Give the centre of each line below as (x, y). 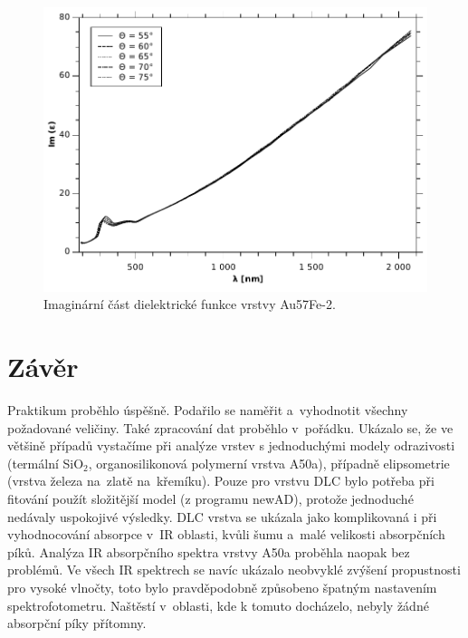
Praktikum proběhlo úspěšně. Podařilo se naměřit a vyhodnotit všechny (208, 410)
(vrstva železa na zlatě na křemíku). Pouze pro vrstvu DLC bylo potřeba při (221, 481)
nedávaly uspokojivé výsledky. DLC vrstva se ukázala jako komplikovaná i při (222, 516)
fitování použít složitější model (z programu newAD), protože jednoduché (210, 499)
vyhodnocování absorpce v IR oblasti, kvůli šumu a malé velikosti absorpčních (226, 534)
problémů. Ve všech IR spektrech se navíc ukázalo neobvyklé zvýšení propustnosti (234, 570)
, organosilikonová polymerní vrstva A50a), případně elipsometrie (269, 463)
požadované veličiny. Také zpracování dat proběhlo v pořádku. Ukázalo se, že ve (230, 427)
